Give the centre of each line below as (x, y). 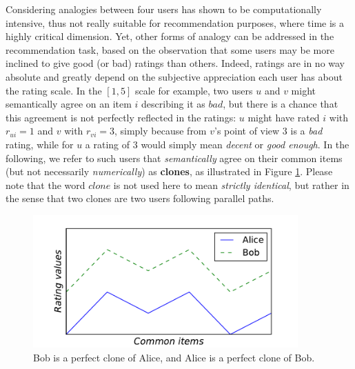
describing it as (173, 104)
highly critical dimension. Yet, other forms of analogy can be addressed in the (170, 36)
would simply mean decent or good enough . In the (245, 144)
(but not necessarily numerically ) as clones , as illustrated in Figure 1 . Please (169, 171)
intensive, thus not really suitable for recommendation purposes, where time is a (175, 22)
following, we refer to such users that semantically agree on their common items (174, 158)
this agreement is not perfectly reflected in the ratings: (121, 117)
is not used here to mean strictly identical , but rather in (231, 185)
